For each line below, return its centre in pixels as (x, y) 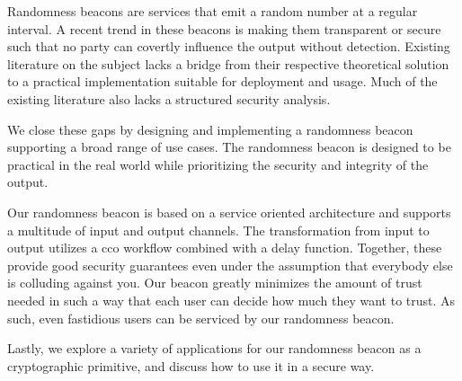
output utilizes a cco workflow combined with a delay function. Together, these (225, 248)
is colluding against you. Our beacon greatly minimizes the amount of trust (215, 283)
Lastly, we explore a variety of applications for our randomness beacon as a (214, 348)
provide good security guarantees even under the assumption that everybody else (230, 265)
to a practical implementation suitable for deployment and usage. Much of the (222, 81)
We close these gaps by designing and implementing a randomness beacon (210, 129)
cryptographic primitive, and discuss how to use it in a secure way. (191, 365)
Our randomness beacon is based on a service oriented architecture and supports (229, 212)
